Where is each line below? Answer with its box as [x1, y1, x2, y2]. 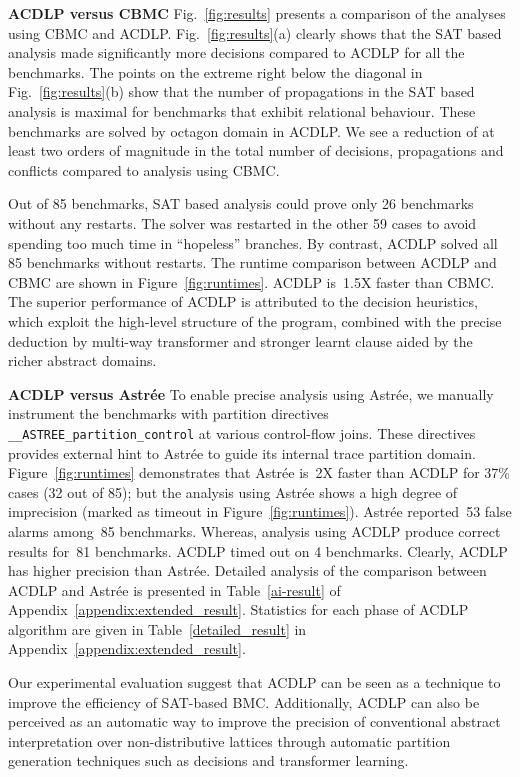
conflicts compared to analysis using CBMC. [8, 159, 280, 180]
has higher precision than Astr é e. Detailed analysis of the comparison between [8, 560, 487, 581]
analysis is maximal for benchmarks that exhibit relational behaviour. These [8, 100, 476, 121]
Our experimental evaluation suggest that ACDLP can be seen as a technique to [8, 672, 501, 693]
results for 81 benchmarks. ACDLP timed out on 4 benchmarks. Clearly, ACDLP [8, 540, 508, 561]
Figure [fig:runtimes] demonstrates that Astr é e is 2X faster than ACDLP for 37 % [8, 462, 510, 483]
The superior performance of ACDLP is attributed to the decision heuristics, [8, 291, 478, 312]
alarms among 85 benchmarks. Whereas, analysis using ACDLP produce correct [8, 520, 501, 541]
